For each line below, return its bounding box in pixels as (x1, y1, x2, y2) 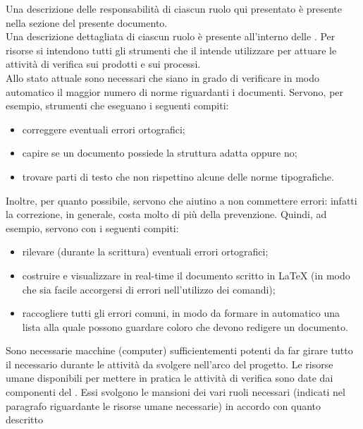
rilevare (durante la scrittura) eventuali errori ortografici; (22, 244, 269, 259)
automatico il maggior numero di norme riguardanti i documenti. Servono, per (6, 84, 344, 99)
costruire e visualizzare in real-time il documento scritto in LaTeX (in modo (22, 267, 350, 282)
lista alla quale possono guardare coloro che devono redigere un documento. (22, 319, 348, 334)
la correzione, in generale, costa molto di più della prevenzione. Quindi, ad (6, 207, 327, 222)
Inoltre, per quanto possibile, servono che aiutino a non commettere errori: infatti (6, 193, 357, 207)
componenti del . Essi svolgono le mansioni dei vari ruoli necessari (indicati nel (6, 385, 345, 399)
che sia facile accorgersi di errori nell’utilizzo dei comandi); (22, 282, 276, 296)
